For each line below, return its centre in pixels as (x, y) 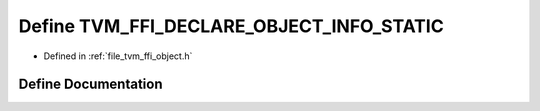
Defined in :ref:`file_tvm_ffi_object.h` (118, 56)
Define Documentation (90, 84)
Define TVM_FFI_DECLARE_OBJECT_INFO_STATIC (231, 26)
